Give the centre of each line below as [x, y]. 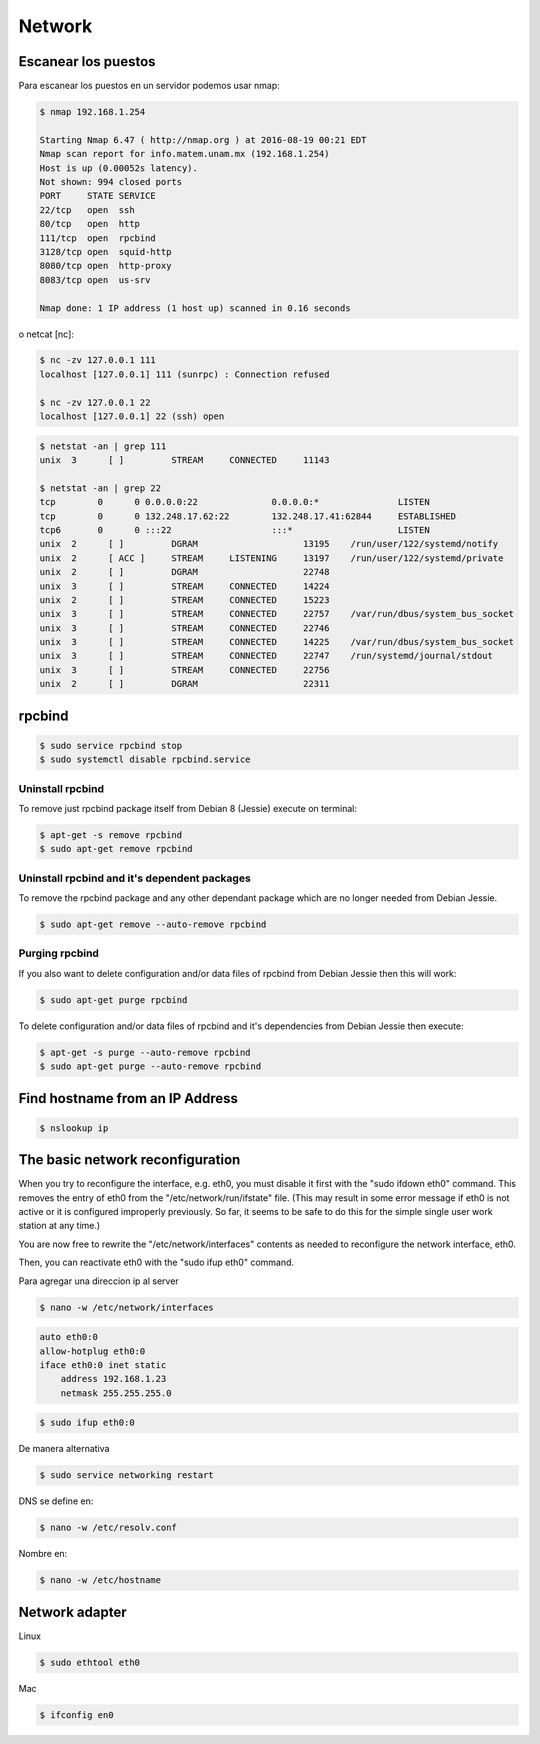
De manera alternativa [64, 1449]
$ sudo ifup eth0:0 [87, 1423]
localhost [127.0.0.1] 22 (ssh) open [132, 416]
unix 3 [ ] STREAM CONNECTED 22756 [184, 669]
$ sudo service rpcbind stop [111, 745]
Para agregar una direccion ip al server [98, 1281]
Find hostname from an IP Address [128, 1098]
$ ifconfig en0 [76, 1714]
